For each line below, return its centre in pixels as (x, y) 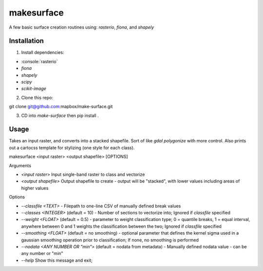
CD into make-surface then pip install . (60, 115)
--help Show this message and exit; (57, 260)
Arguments (20, 166)
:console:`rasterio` (39, 61)
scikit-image (34, 89)
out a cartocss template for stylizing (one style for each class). (72, 148)
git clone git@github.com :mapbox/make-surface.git (61, 106)
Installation (26, 41)
